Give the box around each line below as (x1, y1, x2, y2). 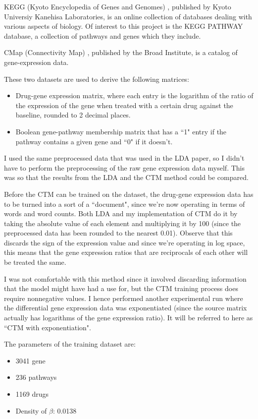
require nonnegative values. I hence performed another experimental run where (4, 293, 243, 303)
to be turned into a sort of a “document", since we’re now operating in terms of (4, 198, 245, 209)
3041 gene (15, 355, 46, 365)
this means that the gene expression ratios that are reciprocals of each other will (4, 247, 248, 257)
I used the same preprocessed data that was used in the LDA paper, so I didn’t (4, 153, 245, 163)
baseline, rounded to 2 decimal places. (15, 110, 131, 120)
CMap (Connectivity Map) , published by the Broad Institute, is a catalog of (4, 47, 238, 58)
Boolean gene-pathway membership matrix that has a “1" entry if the (15, 126, 227, 136)
